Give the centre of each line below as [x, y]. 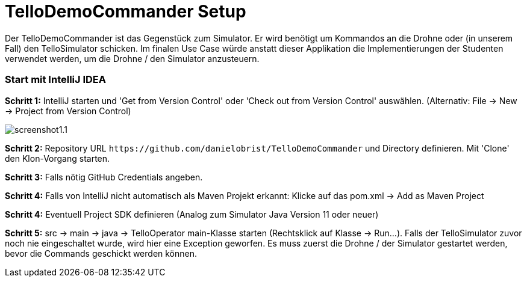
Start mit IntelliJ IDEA [56, 80]
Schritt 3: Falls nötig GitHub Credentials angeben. [104, 177]
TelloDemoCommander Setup [126, 11]
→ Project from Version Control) [68, 111]
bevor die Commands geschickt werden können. [101, 253]
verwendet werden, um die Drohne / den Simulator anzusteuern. [132, 58]
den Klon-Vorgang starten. [58, 158]
